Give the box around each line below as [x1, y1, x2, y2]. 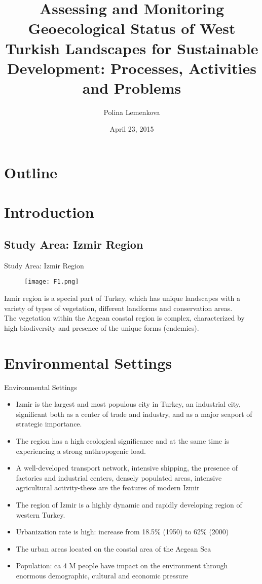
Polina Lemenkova [103, 106, 160, 117]
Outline [4, 162, 58, 183]
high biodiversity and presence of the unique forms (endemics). [4, 322, 199, 333]
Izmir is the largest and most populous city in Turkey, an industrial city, [16, 399, 241, 409]
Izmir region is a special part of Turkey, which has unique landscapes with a [4, 293, 241, 303]
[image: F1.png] [24, 278, 79, 286]
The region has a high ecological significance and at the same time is [16, 435, 230, 446]
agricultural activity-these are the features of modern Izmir [16, 482, 200, 493]
